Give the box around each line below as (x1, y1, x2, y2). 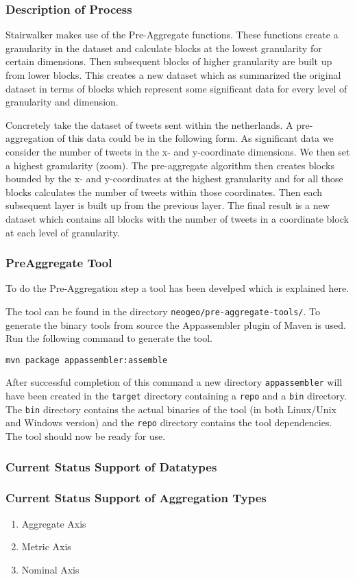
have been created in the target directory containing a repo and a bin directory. (5, 389, 347, 403)
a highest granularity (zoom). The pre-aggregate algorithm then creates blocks (5, 158, 334, 172)
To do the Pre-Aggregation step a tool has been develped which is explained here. (5, 281, 350, 295)
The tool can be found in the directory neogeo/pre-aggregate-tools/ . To (5, 304, 321, 318)
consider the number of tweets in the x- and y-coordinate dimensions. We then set (5, 144, 350, 158)
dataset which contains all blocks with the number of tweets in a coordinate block (5, 211, 349, 225)
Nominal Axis (21, 562, 79, 576)
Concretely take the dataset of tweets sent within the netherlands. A (5, 117, 293, 132)
